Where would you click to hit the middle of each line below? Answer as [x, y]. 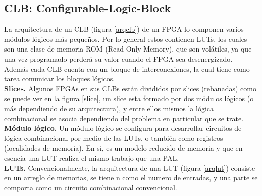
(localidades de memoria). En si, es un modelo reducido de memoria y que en [123, 148]
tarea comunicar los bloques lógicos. [60, 79]
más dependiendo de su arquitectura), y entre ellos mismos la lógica [109, 108]
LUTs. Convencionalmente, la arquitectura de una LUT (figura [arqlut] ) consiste [130, 167]
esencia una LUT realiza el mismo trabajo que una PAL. [92, 157]
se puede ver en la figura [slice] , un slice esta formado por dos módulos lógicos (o [129, 98]
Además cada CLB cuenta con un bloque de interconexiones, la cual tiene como [127, 68]
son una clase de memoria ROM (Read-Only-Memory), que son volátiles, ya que [128, 49]
